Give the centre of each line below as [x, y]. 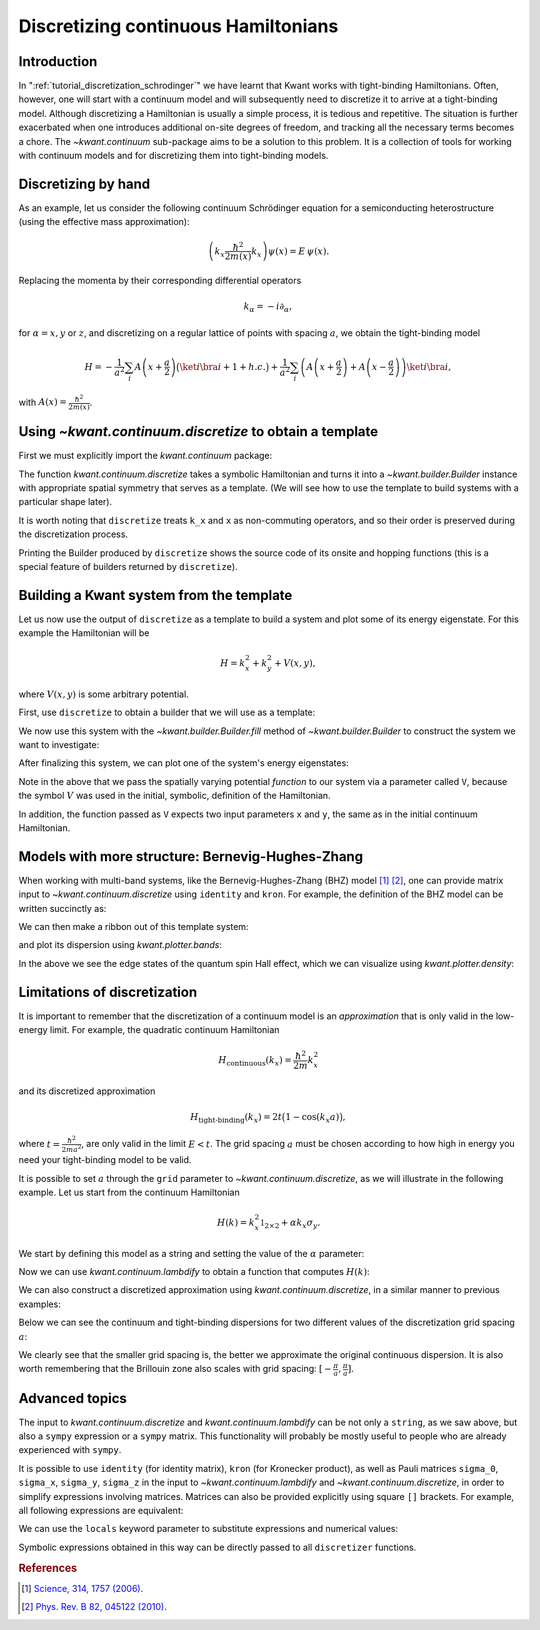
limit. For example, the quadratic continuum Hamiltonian [165, 1030]
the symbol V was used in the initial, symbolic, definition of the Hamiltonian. [174, 796]
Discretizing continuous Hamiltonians [178, 26]
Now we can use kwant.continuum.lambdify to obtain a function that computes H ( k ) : [194, 1272]
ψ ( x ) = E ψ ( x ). [298, 251]
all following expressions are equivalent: [101, 1510]
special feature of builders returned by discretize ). [128, 566]
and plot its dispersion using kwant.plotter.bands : [120, 945]
